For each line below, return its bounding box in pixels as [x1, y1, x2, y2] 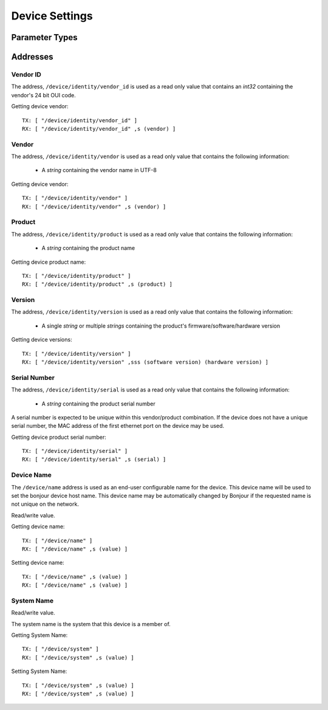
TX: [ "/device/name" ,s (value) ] [22, 573, 128, 580]
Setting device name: [11, 559, 64, 567]
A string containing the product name [41, 244, 135, 252]
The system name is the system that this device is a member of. [11, 620, 171, 627]
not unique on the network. [11, 500, 79, 508]
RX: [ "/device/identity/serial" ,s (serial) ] [22, 456, 166, 463]
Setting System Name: [11, 667, 67, 675]
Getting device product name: [11, 258, 86, 266]
